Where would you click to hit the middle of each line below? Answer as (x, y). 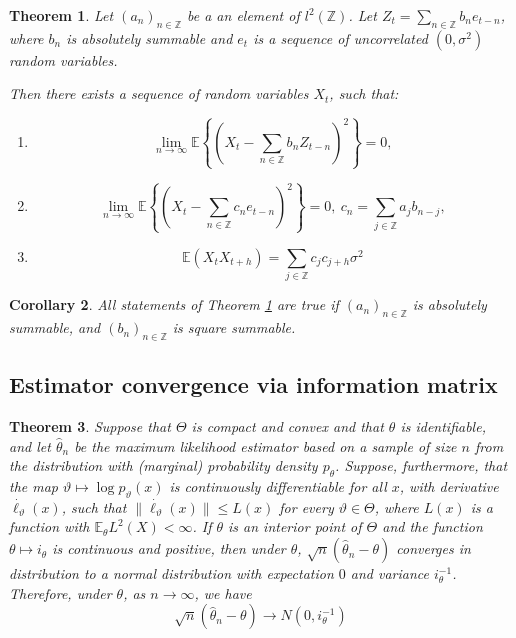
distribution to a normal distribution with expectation (171, 573)
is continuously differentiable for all (278, 486)
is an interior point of (295, 526)
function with (49, 526)
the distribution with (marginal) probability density (163, 465)
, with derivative (449, 486)
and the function (432, 526)
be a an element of (243, 15)
